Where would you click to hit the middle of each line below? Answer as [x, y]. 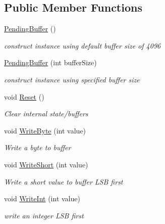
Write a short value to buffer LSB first [64, 181]
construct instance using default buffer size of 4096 [82, 45]
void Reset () [24, 96]
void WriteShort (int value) [46, 164]
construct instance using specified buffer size [72, 79]
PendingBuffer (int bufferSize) [50, 62]
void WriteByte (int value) [45, 130]
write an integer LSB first [44, 215]
